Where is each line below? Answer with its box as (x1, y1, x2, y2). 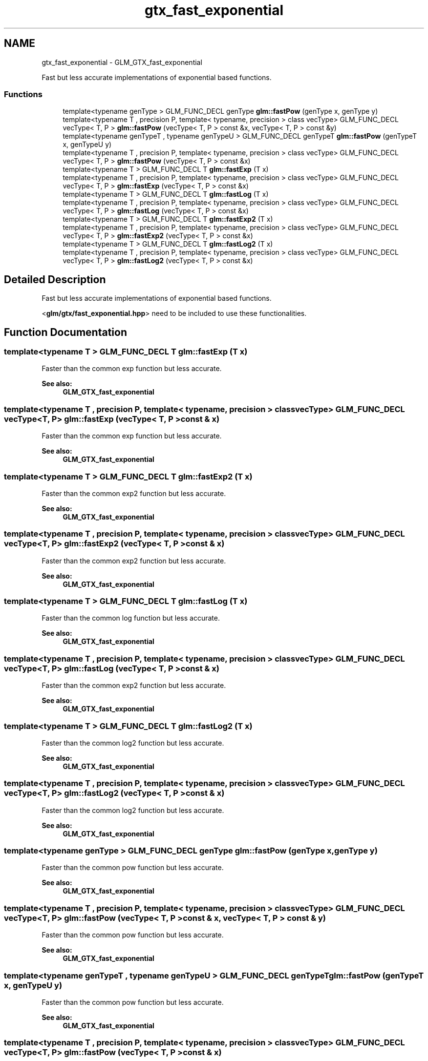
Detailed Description (4, 273, 106, 286)
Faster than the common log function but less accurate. (42, 614, 220, 623)
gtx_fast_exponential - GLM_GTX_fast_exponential (42, 58, 202, 66)
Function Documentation (4, 326, 127, 338)
